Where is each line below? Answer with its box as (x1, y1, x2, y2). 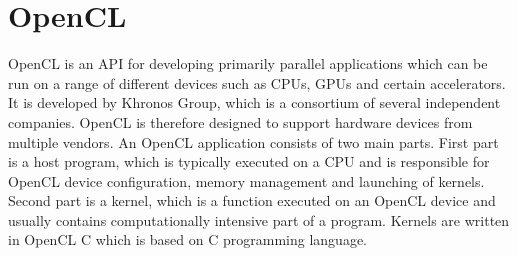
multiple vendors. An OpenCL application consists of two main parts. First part (8, 131, 499, 152)
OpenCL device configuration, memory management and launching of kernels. (8, 170, 485, 191)
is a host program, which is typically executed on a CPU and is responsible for (8, 151, 490, 172)
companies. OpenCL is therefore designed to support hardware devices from (8, 111, 473, 132)
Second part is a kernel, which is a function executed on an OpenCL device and (8, 190, 496, 211)
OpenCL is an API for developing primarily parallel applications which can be (8, 53, 488, 74)
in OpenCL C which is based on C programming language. (8, 229, 367, 250)
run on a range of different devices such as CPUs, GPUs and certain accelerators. (8, 72, 506, 93)
